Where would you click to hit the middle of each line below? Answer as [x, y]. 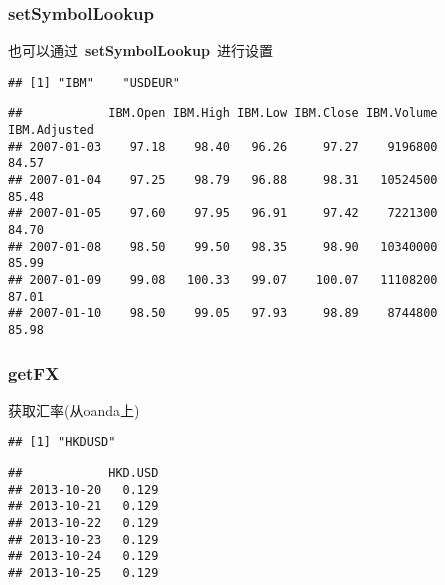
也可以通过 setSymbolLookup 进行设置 [140, 50]
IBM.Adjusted [51, 130]
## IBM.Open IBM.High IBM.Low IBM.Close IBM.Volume [223, 113]
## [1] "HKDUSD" [62, 442]
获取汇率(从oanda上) [74, 409]
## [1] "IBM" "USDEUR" [94, 82]
